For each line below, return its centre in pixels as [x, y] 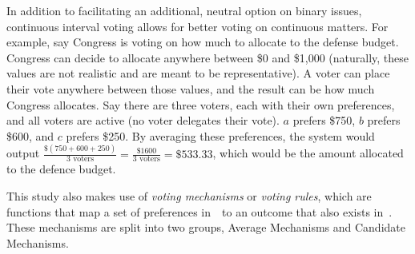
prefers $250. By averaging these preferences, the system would [220, 135]
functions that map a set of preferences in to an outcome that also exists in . [199, 211]
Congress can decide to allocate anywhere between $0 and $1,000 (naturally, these [207, 57]
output [23, 153]
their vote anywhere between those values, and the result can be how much [191, 88]
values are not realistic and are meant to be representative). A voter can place [198, 73]
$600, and [30, 135]
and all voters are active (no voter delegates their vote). [143, 120]
